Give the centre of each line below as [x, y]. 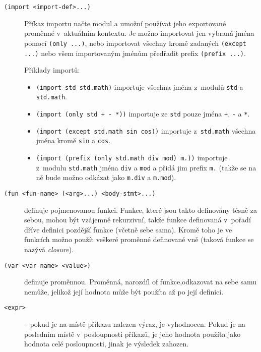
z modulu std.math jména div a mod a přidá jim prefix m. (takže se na [146, 167]
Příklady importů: [52, 70]
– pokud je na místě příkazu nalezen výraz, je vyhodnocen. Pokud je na [135, 324]
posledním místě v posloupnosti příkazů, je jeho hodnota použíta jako [133, 334]
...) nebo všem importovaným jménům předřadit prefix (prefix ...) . [135, 53]
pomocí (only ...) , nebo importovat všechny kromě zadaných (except [135, 43]
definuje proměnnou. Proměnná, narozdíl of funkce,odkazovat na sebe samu [140, 282]
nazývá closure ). [49, 249]
